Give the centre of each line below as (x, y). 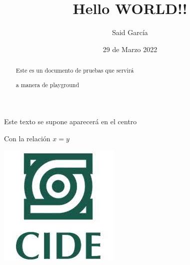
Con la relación (27, 138)
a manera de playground (47, 84)
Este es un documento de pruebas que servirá (75, 70)
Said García (130, 32)
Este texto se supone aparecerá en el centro (70, 121)
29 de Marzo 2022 (130, 49)
